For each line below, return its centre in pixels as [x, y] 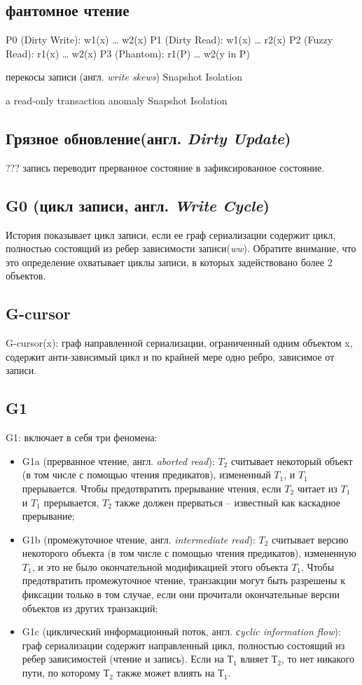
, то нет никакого [318, 659]
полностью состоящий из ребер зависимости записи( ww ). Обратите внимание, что [181, 248]
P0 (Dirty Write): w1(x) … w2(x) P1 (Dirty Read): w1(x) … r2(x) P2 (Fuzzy [169, 40]
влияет [255, 659]
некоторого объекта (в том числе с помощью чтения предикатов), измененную [189, 553]
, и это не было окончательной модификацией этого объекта [160, 566]
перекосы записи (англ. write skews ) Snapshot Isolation [124, 77]
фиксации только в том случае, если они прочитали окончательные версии [181, 594]
